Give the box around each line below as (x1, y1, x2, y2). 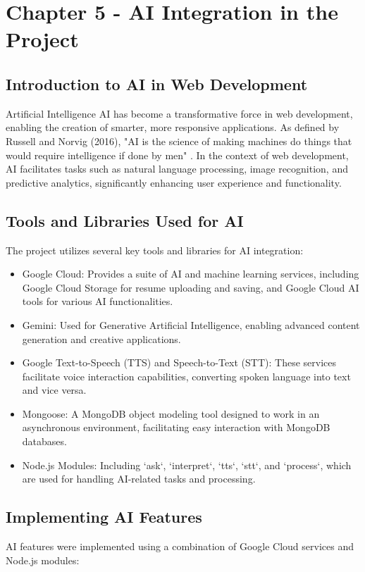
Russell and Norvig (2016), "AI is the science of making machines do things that (6, 133, 352, 148)
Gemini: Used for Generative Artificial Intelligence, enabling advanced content (22, 317, 360, 332)
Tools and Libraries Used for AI (6, 209, 244, 231)
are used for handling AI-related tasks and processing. (22, 471, 256, 486)
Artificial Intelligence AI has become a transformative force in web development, (6, 106, 353, 120)
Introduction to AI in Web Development (6, 73, 308, 94)
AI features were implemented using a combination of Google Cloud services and (6, 539, 354, 554)
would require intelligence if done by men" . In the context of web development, (6, 147, 349, 162)
